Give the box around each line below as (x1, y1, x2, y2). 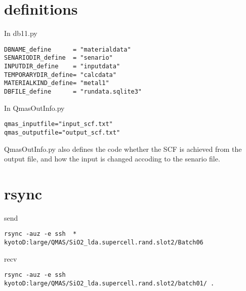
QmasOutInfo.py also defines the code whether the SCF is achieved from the (4, 143, 242, 154)
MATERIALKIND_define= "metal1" (4, 79, 109, 87)
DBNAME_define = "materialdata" (4, 46, 131, 53)
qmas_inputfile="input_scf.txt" (4, 120, 113, 128)
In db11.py (4, 28, 37, 38)
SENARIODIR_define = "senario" (4, 54, 113, 62)
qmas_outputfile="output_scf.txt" (4, 129, 120, 136)
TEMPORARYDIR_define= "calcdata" (4, 71, 116, 78)
